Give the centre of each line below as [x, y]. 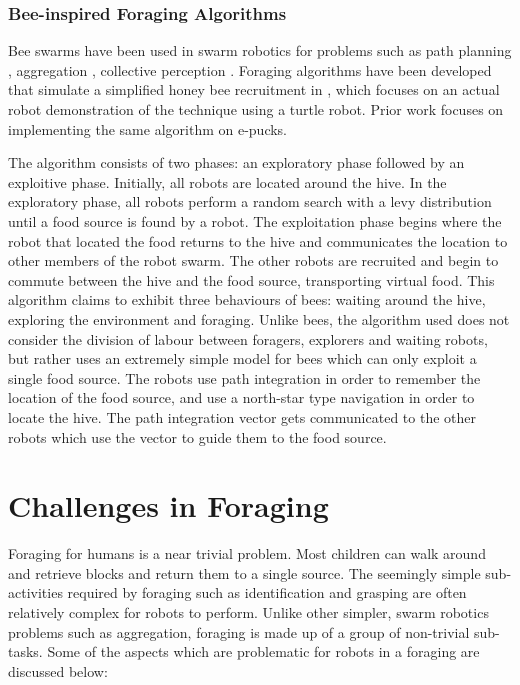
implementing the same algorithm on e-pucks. [148, 128]
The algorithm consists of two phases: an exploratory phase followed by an [236, 162]
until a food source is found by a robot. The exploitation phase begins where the [255, 220]
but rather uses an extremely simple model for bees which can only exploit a [242, 358]
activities [35, 592]
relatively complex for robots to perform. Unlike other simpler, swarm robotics [248, 612]
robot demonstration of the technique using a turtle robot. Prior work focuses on [256, 109]
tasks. [25, 651]
